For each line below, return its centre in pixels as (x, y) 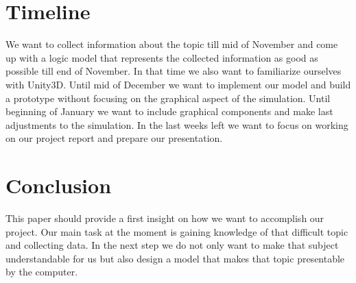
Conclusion (59, 185)
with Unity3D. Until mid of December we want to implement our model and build (178, 84)
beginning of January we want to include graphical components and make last (169, 111)
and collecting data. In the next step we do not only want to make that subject (172, 245)
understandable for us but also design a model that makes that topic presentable (175, 258)
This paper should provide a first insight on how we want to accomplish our (165, 218)
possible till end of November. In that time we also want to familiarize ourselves (174, 71)
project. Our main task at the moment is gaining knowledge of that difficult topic (177, 231)
